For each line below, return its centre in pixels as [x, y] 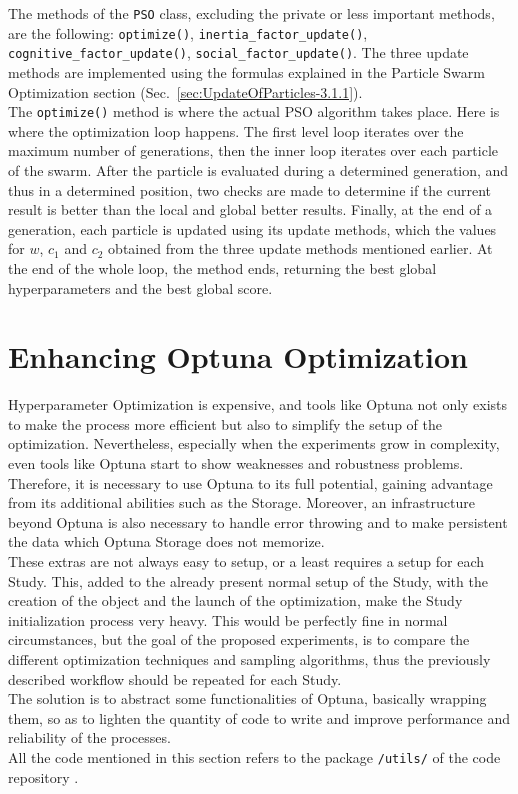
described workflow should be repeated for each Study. [175, 678]
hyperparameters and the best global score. [140, 287]
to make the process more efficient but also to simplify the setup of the [225, 423]
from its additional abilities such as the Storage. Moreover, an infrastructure [241, 502]
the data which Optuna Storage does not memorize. [166, 541]
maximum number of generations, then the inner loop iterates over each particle [253, 150]
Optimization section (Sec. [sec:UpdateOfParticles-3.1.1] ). [185, 91]
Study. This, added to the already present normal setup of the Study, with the [248, 580]
